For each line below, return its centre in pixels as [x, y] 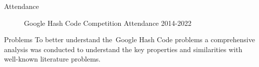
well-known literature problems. [52, 59]
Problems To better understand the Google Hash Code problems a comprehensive [129, 39]
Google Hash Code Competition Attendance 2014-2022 [108, 23]
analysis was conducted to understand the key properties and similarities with [123, 49]
